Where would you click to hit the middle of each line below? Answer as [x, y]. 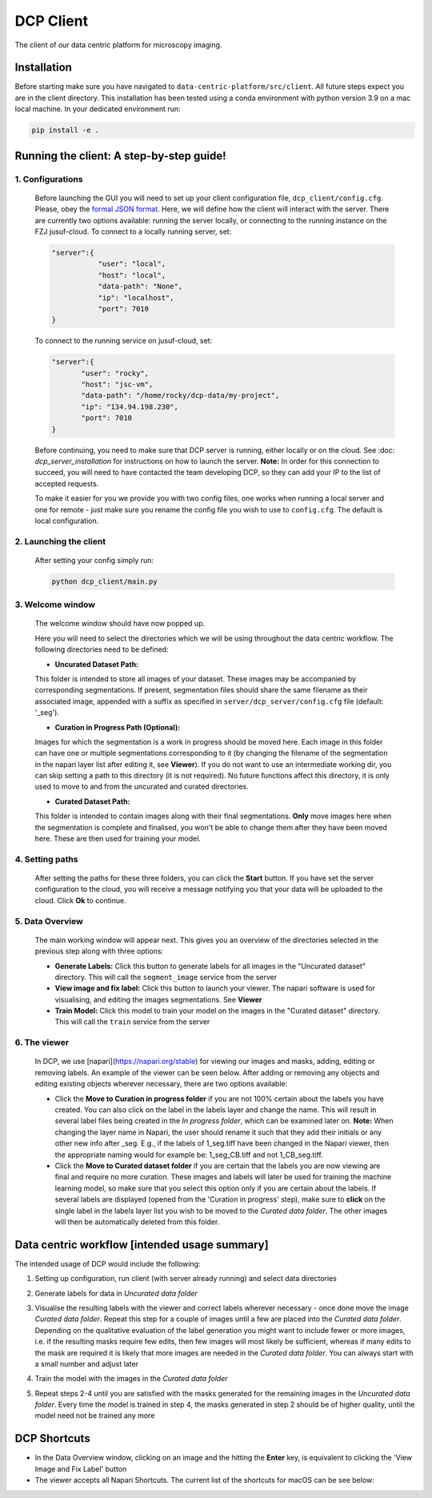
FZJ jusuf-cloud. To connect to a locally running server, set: [133, 231]
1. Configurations [49, 179]
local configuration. [67, 520]
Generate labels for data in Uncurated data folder [116, 1293]
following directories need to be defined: [102, 649]
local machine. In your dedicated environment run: [98, 109]
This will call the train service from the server [132, 1022]
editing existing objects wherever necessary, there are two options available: [161, 1084]
